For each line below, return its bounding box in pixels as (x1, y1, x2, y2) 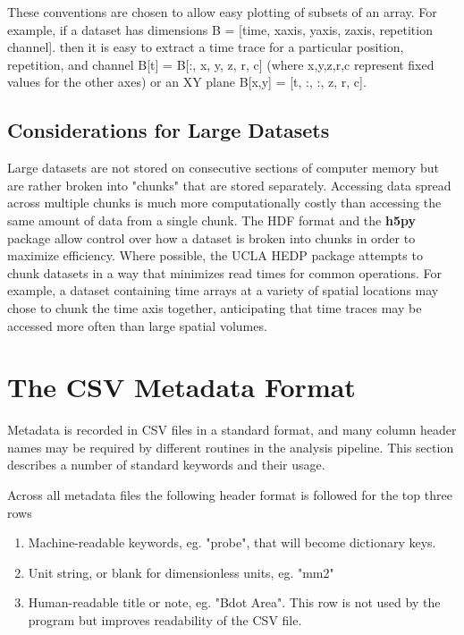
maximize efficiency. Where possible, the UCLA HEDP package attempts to (7, 246, 423, 265)
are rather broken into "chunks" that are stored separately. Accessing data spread (7, 175, 451, 194)
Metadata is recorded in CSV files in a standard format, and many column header (7, 420, 457, 439)
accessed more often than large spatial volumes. (7, 316, 267, 334)
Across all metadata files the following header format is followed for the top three (7, 486, 452, 504)
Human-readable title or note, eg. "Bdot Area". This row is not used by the (28, 593, 441, 612)
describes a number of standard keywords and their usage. (7, 455, 325, 474)
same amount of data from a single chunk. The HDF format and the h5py (7, 210, 416, 229)
